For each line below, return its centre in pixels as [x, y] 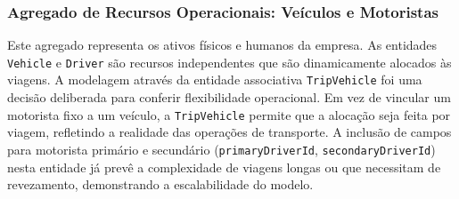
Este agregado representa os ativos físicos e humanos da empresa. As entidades [222, 45]
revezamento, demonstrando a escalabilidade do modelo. [160, 184]
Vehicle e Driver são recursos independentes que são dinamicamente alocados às [229, 62]
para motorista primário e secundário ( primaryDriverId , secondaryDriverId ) [221, 149]
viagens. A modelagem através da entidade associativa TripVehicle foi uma [215, 80]
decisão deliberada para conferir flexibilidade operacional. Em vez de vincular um [229, 97]
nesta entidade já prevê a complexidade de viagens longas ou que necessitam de [224, 167]
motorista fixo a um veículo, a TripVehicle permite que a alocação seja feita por [229, 114]
